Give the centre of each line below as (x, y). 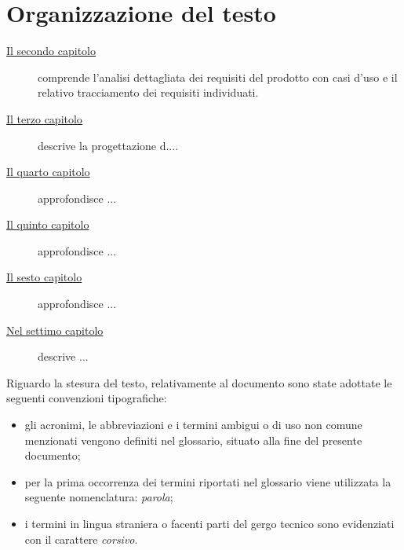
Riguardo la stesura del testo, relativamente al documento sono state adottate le (199, 382)
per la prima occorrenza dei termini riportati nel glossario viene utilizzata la (208, 481)
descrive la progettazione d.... (108, 145)
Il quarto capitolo (48, 172)
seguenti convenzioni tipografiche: (87, 398)
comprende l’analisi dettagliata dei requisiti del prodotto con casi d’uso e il (218, 77)
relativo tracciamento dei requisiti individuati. (148, 92)
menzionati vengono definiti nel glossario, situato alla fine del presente (193, 440)
